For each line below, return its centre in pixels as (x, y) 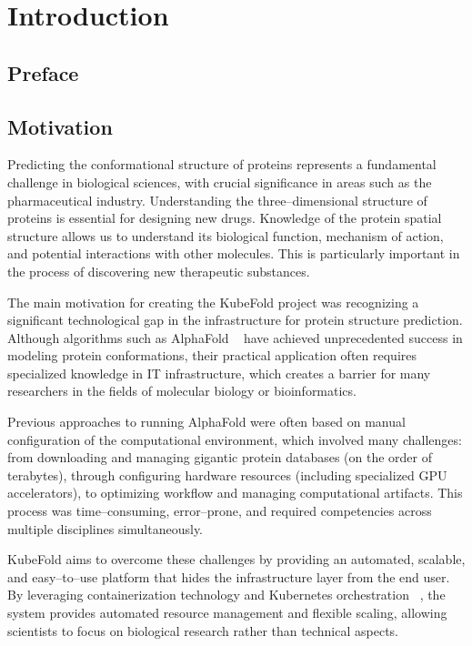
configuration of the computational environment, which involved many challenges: (235, 439)
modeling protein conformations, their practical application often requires (212, 355)
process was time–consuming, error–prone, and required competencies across (220, 511)
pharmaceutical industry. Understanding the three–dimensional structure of (217, 200)
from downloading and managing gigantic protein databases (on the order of (220, 457)
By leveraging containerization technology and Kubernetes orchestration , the (226, 595)
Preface (43, 72)
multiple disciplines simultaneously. (105, 528)
